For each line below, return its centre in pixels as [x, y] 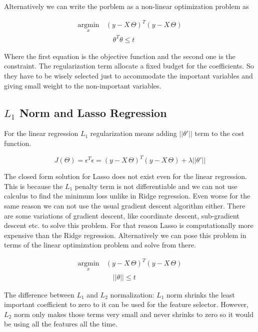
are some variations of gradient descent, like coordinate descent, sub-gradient [122, 215]
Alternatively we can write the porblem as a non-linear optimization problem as [126, 6]
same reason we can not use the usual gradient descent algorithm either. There [125, 205]
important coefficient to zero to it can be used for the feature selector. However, [126, 304]
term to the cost [219, 133]
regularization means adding [133, 133]
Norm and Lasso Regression [93, 112]
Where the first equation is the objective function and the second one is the [120, 56]
